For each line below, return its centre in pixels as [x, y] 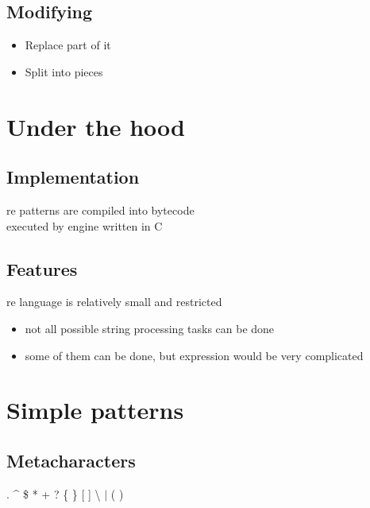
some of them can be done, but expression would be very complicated [194, 355]
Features [42, 268]
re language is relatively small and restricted [114, 302]
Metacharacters [71, 460]
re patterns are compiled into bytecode [100, 209]
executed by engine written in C [85, 225]
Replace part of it [68, 45]
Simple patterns [95, 410]
